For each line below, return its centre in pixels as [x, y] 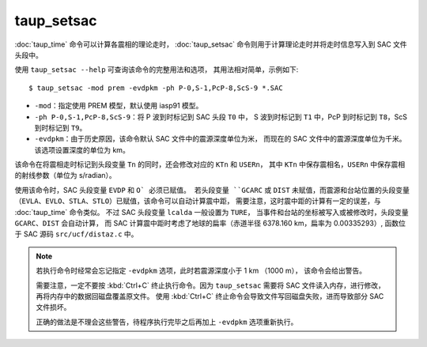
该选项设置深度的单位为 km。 [82, 149]
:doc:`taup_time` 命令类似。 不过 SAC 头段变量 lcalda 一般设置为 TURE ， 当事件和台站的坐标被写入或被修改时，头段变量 [212, 212]
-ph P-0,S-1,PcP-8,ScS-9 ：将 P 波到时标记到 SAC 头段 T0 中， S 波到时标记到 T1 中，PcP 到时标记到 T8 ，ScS [221, 117]
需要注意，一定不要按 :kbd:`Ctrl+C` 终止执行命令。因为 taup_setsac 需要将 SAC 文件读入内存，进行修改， [210, 285]
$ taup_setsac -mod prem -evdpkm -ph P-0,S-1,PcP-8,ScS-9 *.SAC [156, 88]
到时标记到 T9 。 [60, 127]
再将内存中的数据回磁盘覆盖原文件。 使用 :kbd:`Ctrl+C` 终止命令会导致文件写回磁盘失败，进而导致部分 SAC [210, 296]
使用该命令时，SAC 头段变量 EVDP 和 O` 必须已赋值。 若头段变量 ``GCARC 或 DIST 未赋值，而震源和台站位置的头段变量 [212, 190]
